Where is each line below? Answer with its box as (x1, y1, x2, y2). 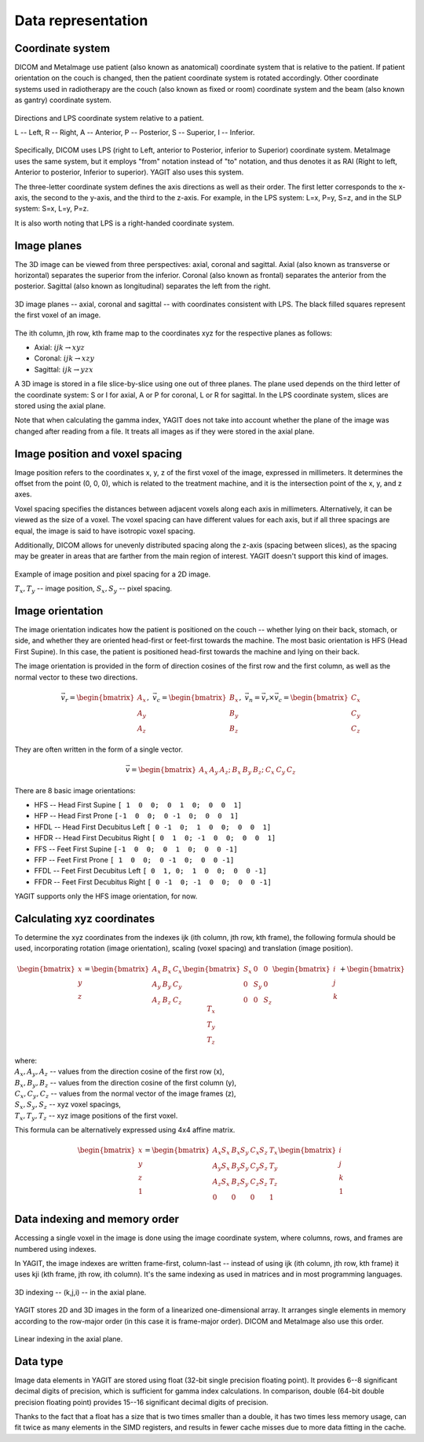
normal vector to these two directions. (14, 672, 138, 682)
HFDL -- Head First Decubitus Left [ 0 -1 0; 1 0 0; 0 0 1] (34, 822, 272, 832)
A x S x (212, 1146, 231, 1157)
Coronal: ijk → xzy (34, 353, 95, 363)
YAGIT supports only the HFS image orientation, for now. (14, 891, 198, 901)
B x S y (231, 1146, 249, 1157)
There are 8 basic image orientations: (14, 785, 136, 795)
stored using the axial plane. (14, 401, 106, 410)
